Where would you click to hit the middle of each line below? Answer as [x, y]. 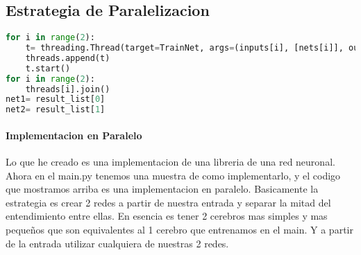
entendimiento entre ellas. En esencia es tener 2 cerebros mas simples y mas [167, 216]
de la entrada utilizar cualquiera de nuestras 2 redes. [117, 243]
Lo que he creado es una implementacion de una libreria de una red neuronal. [170, 161]
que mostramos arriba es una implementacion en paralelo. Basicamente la [162, 189]
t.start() [48, 68]
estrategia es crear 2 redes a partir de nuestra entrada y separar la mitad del [168, 202]
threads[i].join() [68, 89]
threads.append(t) [68, 58]
